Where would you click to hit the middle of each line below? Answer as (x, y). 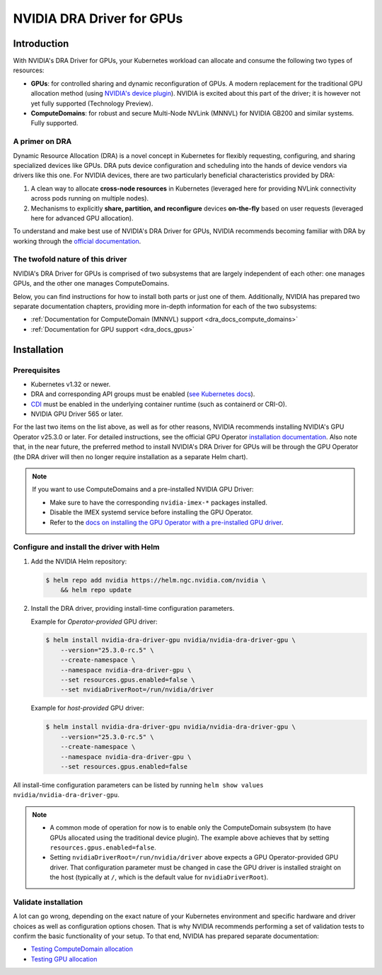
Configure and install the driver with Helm (86, 547)
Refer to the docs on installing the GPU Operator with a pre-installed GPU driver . (167, 522)
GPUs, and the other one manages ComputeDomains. (91, 283)
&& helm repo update (96, 590)
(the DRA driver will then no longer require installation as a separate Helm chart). (131, 456)
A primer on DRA (42, 142)
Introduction (41, 44)
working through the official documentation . (77, 241)
